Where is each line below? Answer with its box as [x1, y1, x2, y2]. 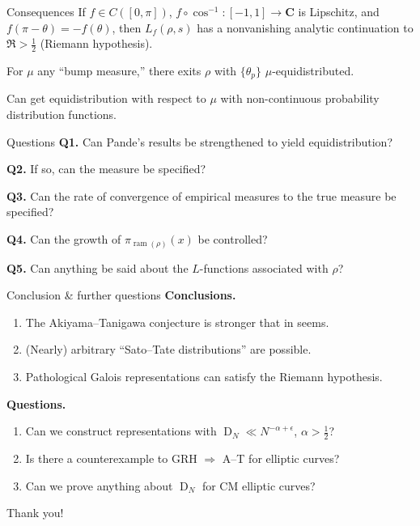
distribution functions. [6, 106, 117, 123]
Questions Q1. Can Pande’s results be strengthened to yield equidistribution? [6, 133, 393, 150]
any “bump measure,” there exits [37, 62, 202, 79]
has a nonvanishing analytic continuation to [197, 19, 414, 36]
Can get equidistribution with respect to [6, 90, 206, 107]
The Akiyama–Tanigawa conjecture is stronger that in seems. [25, 313, 329, 330]
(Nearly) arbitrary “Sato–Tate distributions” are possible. [25, 341, 312, 358]
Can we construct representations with [25, 422, 217, 439]
